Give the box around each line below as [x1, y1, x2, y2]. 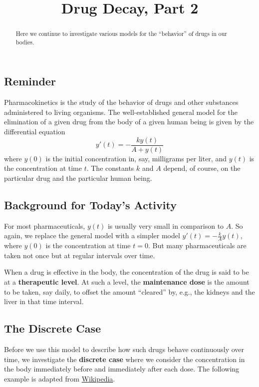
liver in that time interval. [4, 296, 84, 307]
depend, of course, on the [163, 163, 241, 173]
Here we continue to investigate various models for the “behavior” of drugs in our [15, 29, 228, 38]
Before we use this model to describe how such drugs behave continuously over [4, 344, 245, 354]
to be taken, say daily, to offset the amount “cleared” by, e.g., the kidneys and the [4, 286, 255, 297]
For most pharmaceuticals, [4, 220, 85, 231]
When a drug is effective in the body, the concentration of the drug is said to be [4, 267, 249, 277]
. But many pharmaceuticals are [148, 240, 247, 251]
